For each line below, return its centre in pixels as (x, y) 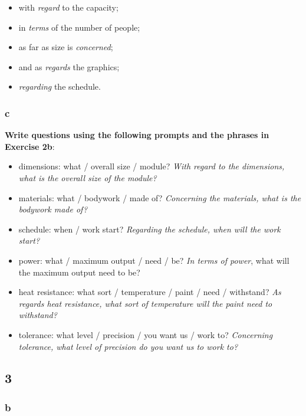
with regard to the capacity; (68, 7)
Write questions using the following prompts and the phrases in (137, 135)
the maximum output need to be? (79, 272)
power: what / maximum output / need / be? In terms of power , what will (154, 260)
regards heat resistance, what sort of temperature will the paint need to (145, 303)
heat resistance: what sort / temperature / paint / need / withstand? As (150, 292)
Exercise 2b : (30, 146)
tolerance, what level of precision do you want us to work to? (128, 346)
